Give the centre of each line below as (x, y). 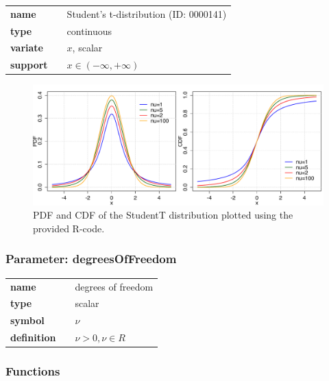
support (29, 65)
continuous (89, 30)
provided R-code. (69, 228)
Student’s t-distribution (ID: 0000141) (147, 13)
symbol (27, 320)
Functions (33, 371)
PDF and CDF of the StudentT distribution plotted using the (163, 215)
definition (33, 337)
